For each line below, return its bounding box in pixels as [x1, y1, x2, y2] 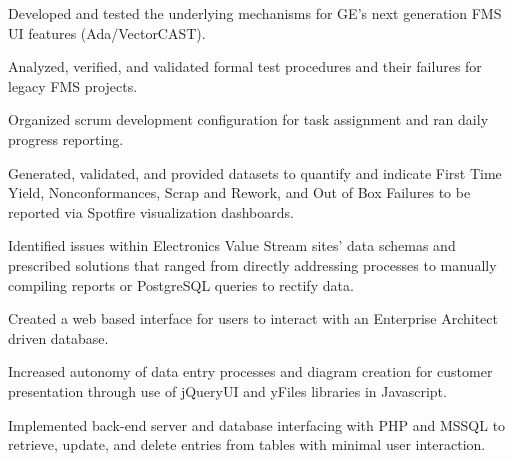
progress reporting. [8, 128, 124, 149]
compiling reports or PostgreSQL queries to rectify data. [8, 274, 354, 295]
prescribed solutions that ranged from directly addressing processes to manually [8, 254, 497, 275]
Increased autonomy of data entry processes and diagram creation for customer [8, 361, 493, 382]
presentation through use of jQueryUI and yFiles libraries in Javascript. [8, 380, 447, 401]
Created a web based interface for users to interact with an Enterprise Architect [8, 308, 498, 329]
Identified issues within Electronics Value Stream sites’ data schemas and [8, 235, 456, 256]
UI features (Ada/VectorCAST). [8, 22, 206, 43]
